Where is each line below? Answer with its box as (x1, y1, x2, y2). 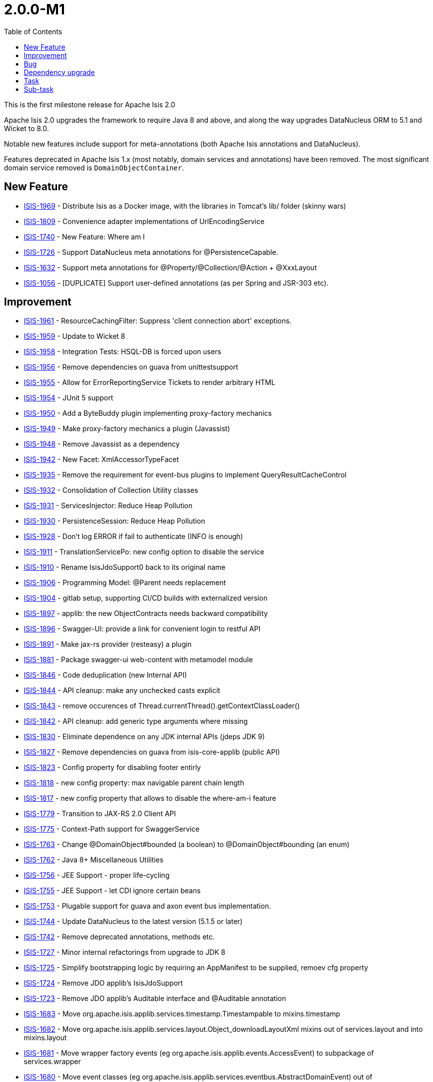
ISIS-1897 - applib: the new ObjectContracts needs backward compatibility (24, 609, 268, 618)
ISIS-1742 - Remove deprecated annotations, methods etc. (24, 932, 215, 941)
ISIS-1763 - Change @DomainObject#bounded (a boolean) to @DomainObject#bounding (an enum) (24, 840, 350, 849)
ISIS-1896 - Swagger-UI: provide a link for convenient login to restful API (24, 624, 260, 633)
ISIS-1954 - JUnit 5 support (24, 393, 114, 402)
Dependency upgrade (24, 68, 95, 77)
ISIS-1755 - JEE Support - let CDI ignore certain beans (24, 886, 201, 895)
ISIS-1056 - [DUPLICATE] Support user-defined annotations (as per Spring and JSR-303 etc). (24, 278, 329, 287)
